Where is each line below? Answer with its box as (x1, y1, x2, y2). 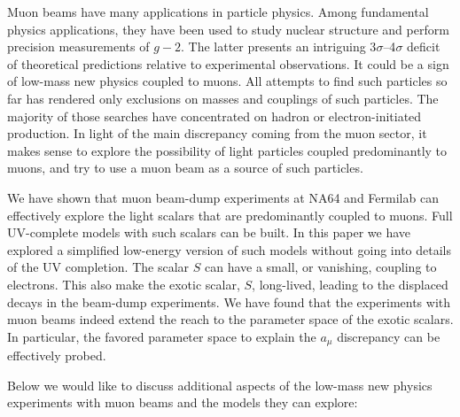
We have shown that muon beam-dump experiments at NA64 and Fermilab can (7, 188, 439, 206)
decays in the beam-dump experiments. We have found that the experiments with (7, 292, 451, 311)
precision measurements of (7, 37, 150, 56)
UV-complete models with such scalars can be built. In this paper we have (7, 223, 411, 242)
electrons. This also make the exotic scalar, (7, 274, 240, 293)
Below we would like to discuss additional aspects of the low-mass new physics (7, 375, 433, 394)
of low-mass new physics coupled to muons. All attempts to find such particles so (7, 72, 448, 90)
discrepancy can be (337, 327, 441, 345)
